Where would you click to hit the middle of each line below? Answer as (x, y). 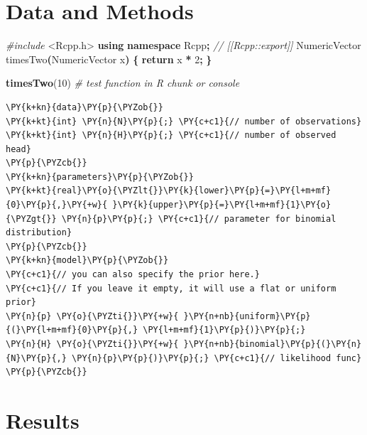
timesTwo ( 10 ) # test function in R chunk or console (123, 83)
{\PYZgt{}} (31, 219)
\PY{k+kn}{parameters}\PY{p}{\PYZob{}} (100, 177)
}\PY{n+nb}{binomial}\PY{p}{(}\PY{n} (273, 344)
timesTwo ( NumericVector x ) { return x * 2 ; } (109, 59)
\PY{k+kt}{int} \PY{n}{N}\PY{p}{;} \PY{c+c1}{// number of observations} (184, 121)
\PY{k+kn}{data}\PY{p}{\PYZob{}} (84, 107)
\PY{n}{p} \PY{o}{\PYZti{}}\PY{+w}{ (92, 316)
